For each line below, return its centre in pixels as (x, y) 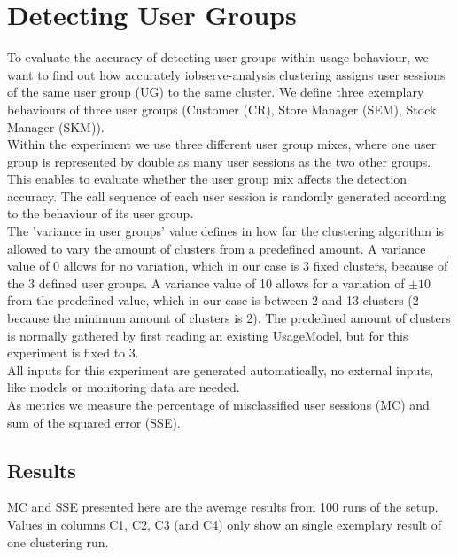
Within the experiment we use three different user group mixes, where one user (222, 144)
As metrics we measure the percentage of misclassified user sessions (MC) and (218, 404)
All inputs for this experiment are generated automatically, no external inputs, (221, 369)
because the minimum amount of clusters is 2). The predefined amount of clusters (229, 318)
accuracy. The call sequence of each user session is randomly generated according (227, 196)
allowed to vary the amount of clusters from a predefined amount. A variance (217, 248)
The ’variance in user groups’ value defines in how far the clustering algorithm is (225, 231)
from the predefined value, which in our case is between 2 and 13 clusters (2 (213, 300)
